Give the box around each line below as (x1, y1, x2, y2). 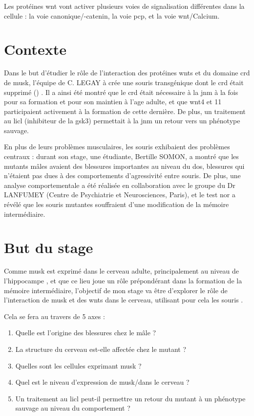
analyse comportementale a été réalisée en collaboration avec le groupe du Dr (4, 180, 235, 190)
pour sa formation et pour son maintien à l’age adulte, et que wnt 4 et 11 (4, 96, 222, 107)
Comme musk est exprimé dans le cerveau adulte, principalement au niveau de (4, 266, 239, 276)
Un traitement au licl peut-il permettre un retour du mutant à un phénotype (15, 393, 246, 403)
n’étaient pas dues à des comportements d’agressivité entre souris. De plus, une (4, 170, 241, 181)
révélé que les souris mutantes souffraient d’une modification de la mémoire (4, 199, 229, 209)
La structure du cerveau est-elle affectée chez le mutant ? (15, 344, 186, 354)
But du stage (4, 237, 93, 257)
